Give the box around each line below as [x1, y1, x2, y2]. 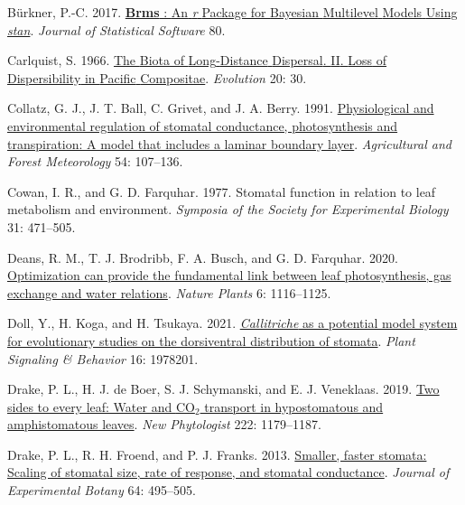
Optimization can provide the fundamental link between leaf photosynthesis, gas [7, 266, 451, 285]
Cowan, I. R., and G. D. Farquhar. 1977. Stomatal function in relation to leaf [7, 182, 436, 201]
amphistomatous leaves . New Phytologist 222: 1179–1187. [7, 415, 321, 434]
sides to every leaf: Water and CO [7, 397, 195, 416]
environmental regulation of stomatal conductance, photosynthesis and [7, 116, 398, 135]
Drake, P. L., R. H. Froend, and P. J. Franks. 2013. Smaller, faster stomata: [7, 444, 427, 463]
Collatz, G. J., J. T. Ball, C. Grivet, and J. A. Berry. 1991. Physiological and [7, 98, 434, 117]
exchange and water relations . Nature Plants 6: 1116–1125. [7, 283, 331, 302]
